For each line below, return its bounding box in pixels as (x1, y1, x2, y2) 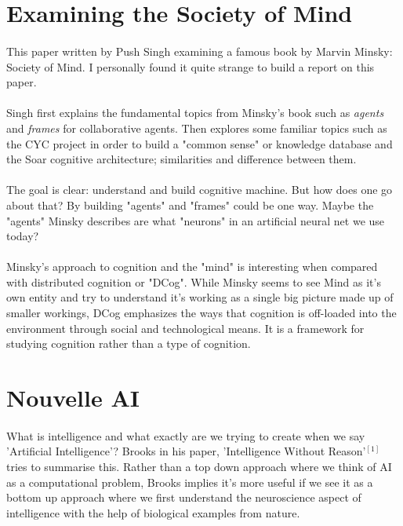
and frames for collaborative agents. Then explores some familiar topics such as (6, 119, 387, 136)
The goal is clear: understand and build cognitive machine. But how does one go (6, 181, 393, 198)
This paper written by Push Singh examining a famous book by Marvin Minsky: (6, 42, 393, 59)
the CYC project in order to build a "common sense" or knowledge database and (6, 135, 393, 152)
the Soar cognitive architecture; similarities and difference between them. (6, 151, 357, 167)
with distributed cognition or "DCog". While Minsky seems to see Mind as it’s (6, 273, 381, 290)
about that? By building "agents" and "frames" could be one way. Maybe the (6, 196, 374, 213)
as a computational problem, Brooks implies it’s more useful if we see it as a (6, 473, 373, 490)
